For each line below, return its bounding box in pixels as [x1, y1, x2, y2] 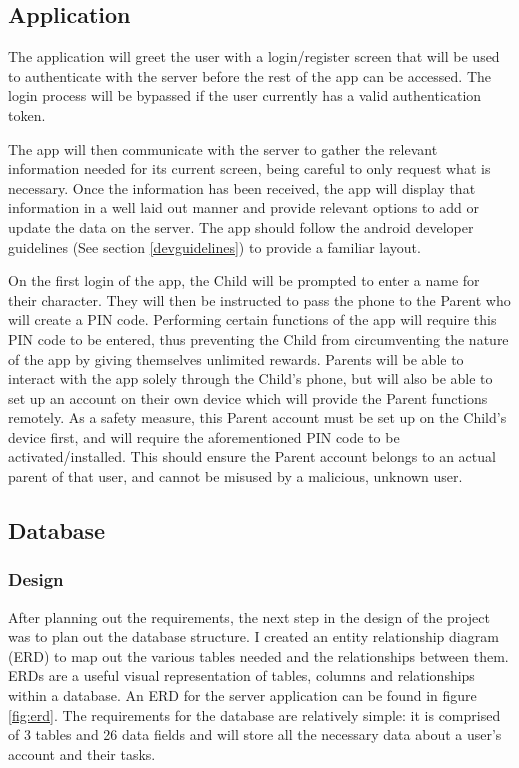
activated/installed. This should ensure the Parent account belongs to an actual [8, 446, 496, 467]
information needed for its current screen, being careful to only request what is [8, 158, 491, 179]
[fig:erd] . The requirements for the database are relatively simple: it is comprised [8, 704, 501, 725]
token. [8, 104, 46, 125]
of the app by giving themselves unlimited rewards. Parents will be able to [8, 348, 464, 369]
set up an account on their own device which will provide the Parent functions [8, 387, 488, 408]
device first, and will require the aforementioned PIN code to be [8, 426, 400, 447]
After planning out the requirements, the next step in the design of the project [8, 606, 490, 627]
